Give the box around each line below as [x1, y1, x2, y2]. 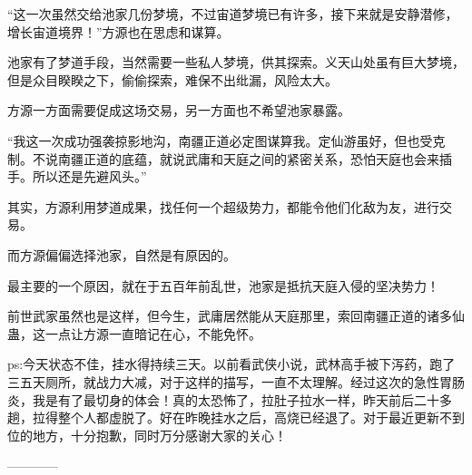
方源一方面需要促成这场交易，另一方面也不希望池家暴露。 [7, 101, 350, 120]
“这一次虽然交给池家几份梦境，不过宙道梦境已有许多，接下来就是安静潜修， [7, 5, 458, 23]
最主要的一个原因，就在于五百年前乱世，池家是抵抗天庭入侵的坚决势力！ [7, 276, 439, 295]
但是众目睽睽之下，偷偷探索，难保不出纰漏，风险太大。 [7, 70, 338, 89]
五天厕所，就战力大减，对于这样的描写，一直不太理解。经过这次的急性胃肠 [19, 372, 465, 391]
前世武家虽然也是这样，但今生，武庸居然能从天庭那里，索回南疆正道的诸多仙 [7, 306, 465, 325]
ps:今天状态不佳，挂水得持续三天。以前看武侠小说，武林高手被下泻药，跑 [7, 354, 443, 373]
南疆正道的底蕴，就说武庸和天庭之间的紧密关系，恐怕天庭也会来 [57, 149, 439, 168]
